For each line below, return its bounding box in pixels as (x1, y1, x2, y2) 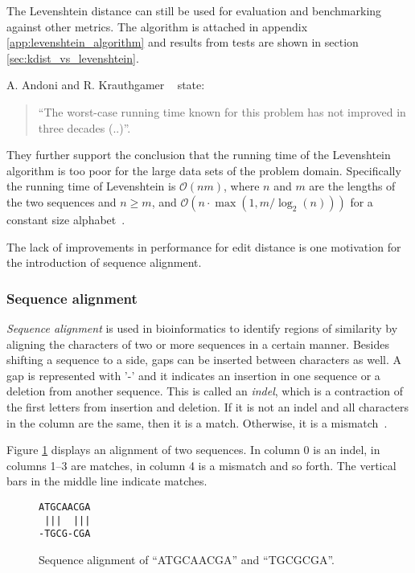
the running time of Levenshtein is (6, 178, 176, 194)
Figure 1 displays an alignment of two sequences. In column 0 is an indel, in (6, 441, 380, 458)
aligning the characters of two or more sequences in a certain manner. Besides (6, 335, 389, 352)
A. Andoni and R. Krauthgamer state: (6, 76, 205, 93)
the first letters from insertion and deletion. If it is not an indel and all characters (6, 398, 409, 415)
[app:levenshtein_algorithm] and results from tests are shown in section (6, 34, 359, 51)
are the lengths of (309, 178, 396, 194)
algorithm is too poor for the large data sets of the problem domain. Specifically (6, 162, 401, 178)
